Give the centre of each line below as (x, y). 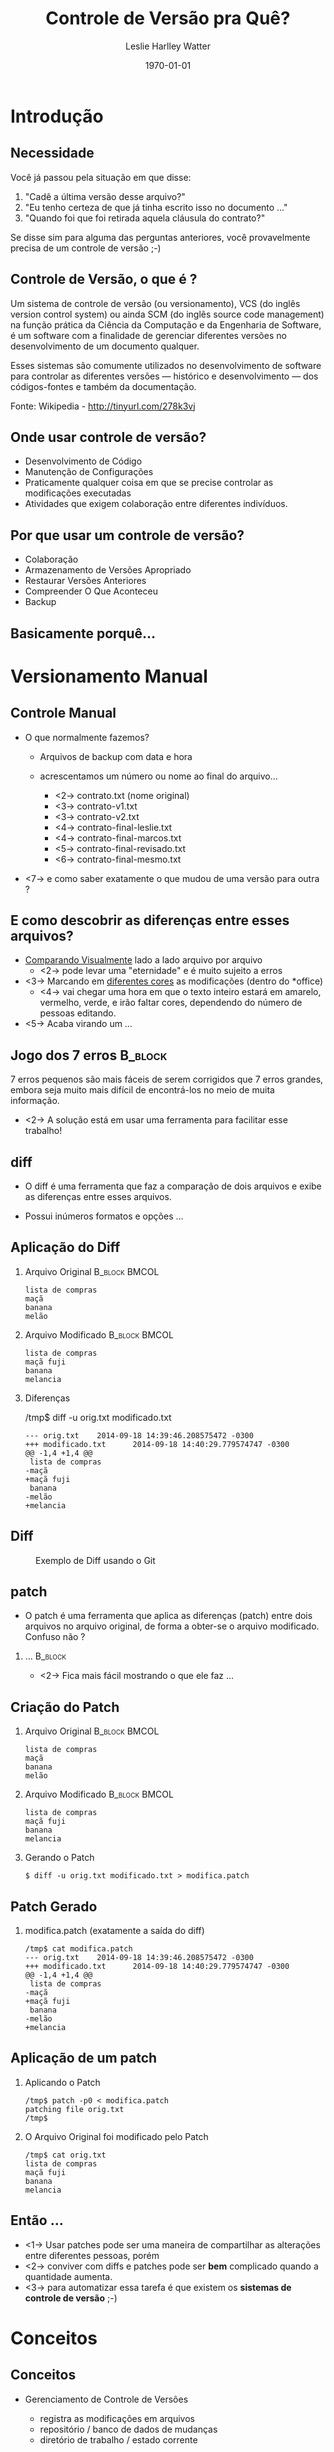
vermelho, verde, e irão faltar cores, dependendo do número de (171, 1003)
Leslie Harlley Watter (168, 46)
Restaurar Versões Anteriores (85, 581)
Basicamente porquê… (83, 633)
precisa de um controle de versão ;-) (86, 248)
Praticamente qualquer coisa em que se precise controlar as (149, 483)
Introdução (57, 116)
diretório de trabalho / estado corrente (118, 2439)
